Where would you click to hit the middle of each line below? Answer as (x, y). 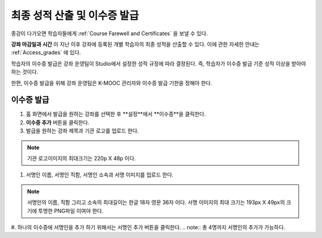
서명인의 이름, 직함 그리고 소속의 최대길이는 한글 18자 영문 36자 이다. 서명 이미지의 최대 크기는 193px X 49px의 (156, 202)
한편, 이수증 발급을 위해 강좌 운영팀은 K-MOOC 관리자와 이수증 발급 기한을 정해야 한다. (112, 83)
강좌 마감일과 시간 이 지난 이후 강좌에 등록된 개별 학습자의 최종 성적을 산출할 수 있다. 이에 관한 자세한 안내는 (135, 44)
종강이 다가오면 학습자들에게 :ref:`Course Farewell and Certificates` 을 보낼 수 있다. (109, 33)
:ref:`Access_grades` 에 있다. (46, 52)
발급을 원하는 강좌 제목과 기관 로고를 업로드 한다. (83, 131)
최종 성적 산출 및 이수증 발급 (75, 16)
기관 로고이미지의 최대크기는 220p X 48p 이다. (82, 158)
